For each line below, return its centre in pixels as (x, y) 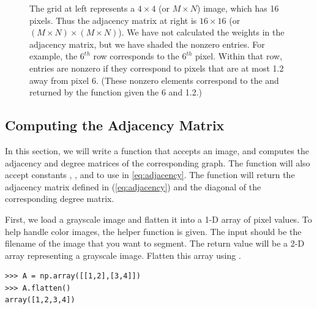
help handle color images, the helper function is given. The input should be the (153, 231)
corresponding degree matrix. (60, 199)
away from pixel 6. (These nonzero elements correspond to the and (154, 80)
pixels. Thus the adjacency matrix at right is (113, 20)
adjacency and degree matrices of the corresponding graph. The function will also (158, 162)
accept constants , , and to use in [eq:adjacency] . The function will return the (150, 175)
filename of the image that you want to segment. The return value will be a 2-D (155, 243)
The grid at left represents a (82, 8)
